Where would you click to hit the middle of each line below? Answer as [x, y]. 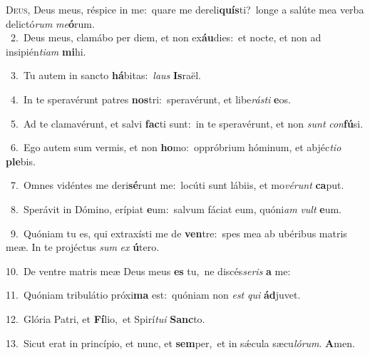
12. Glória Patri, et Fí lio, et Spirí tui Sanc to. [106, 318]
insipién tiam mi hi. [46, 51]
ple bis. [21, 161]
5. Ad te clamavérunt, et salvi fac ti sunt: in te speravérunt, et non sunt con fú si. [187, 123]
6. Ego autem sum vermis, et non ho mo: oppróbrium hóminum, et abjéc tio [176, 147]
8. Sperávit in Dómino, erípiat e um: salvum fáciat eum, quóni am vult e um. [176, 209]
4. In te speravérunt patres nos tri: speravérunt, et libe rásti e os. [150, 99]
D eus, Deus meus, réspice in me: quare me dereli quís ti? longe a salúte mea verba [185, 9]
